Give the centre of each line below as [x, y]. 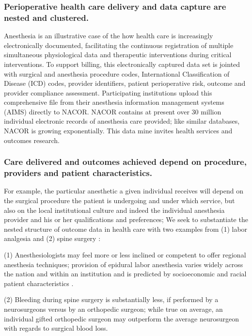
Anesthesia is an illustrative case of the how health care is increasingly [109, 36]
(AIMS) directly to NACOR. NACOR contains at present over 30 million [113, 111]
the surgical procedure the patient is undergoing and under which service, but [119, 200]
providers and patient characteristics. [78, 173]
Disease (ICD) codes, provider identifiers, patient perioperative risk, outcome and [125, 83]
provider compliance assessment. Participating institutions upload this [108, 92]
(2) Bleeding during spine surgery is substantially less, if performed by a [111, 299]
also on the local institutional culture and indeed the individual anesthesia [114, 210]
